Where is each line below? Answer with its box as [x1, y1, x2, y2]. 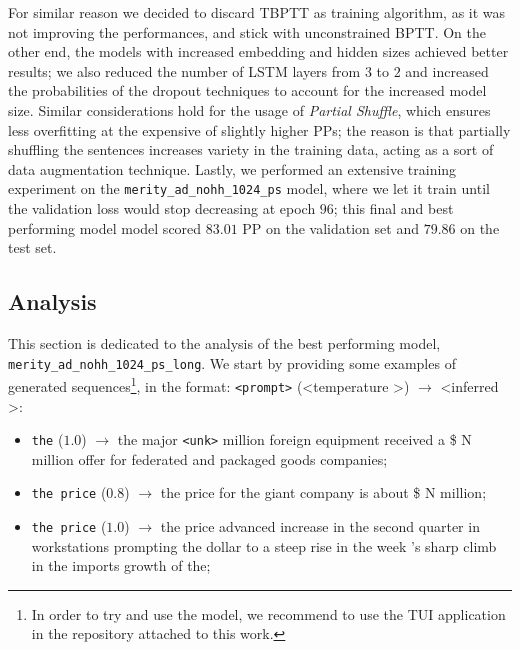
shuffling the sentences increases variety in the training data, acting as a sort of [8, 139, 494, 160]
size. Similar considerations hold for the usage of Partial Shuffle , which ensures [8, 99, 491, 120]
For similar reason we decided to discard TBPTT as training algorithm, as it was [8, 2, 506, 22]
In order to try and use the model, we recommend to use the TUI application [31, 603, 506, 624]
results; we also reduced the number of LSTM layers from [8, 60, 361, 81]
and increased [405, 60, 489, 81]
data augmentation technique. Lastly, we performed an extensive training [8, 158, 457, 179]
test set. [8, 237, 57, 258]
